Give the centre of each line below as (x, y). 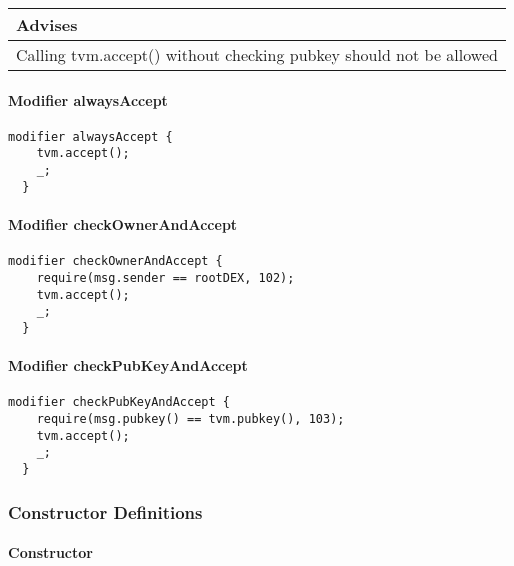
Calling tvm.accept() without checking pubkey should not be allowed (257, 54)
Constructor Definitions (105, 511)
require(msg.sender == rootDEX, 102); (165, 277)
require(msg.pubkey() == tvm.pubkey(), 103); (190, 418)
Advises (47, 24)
